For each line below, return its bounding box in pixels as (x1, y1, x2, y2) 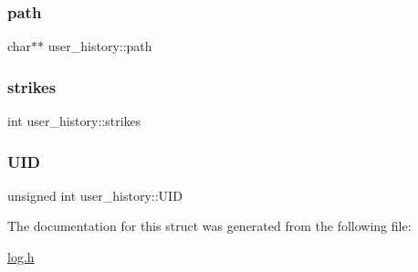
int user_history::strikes (7, 111, 141, 131)
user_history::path (47, 37, 152, 56)
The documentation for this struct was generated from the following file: (7, 216, 412, 235)
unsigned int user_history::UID (7, 185, 183, 204)
